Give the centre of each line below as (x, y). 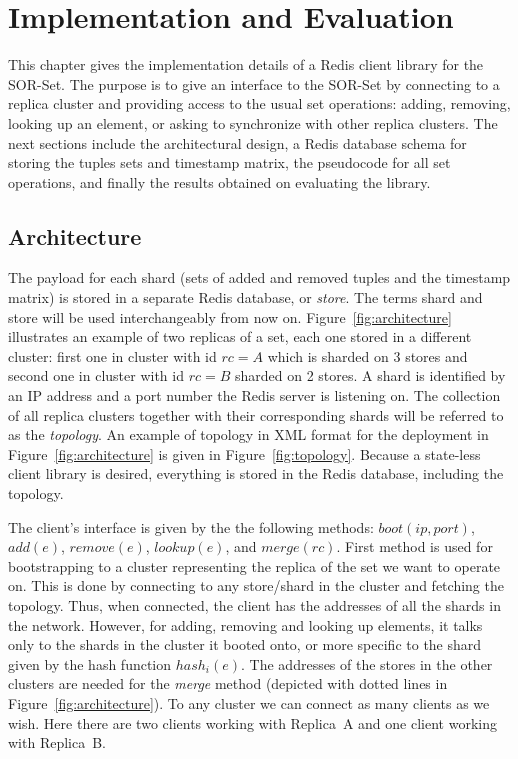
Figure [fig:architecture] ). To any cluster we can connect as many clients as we (249, 702)
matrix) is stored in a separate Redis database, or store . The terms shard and (245, 297)
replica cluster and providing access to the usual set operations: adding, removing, (259, 103)
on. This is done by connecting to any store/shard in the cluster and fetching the (256, 585)
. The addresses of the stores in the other (367, 663)
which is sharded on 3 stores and (367, 355)
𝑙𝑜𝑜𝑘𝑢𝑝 (174, 548)
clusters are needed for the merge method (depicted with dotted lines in (228, 683)
